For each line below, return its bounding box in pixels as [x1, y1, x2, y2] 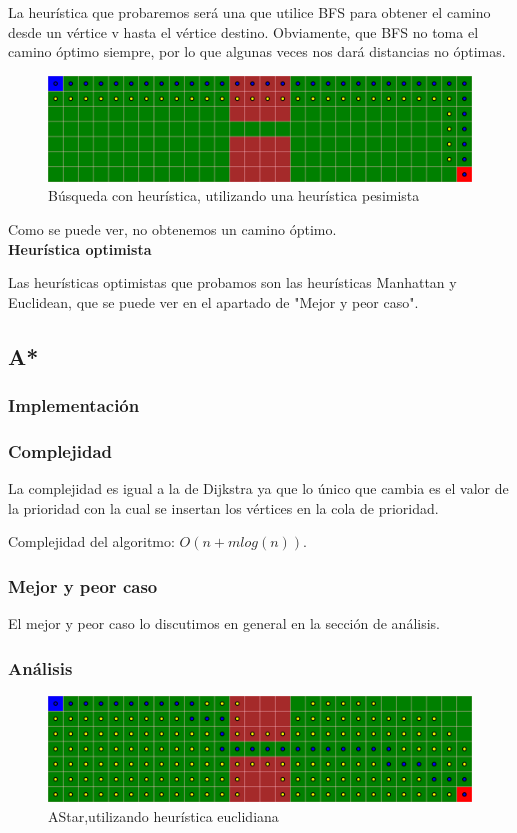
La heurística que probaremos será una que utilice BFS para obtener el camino [8, 2, 491, 22]
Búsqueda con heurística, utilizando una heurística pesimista [48, 185, 420, 206]
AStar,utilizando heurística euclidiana [48, 805, 279, 826]
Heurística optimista [8, 238, 152, 259]
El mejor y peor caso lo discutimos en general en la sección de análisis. [8, 613, 440, 634]
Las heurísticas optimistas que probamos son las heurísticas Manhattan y [8, 272, 457, 293]
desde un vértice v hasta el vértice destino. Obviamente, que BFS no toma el [8, 21, 479, 42]
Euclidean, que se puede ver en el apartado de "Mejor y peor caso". [8, 291, 419, 312]
